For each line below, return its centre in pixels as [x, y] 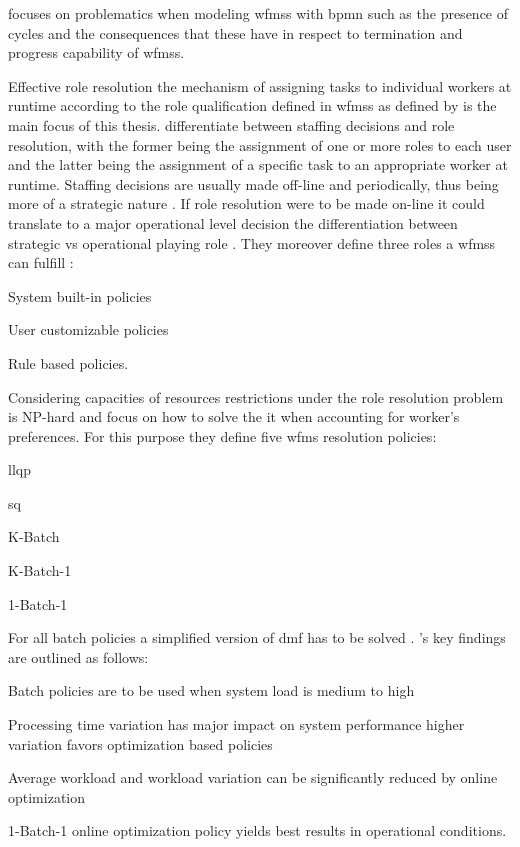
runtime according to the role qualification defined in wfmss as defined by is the [252, 105]
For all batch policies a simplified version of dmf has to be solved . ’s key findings [257, 637]
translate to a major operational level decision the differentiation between [233, 222]
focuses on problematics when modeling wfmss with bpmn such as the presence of [258, 13]
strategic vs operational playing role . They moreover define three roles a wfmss [252, 242]
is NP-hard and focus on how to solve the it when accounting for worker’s [234, 416]
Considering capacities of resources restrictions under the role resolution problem [256, 396]
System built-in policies [80, 295]
